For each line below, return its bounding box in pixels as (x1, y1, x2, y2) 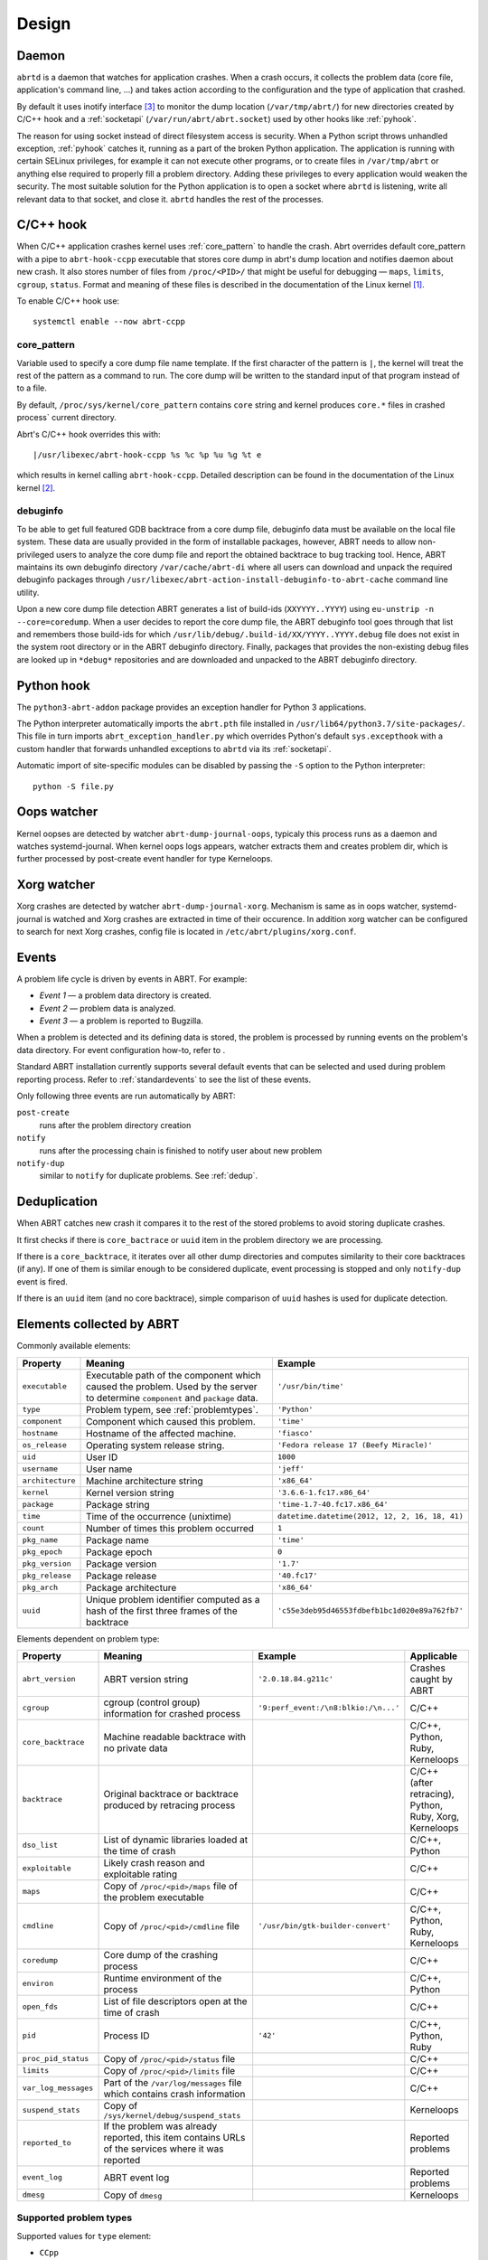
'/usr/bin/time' (277, 1381, 344, 1391)
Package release (86, 1569, 157, 1582)
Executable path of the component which (86, 1369, 261, 1381)
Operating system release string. (86, 1438, 225, 1451)
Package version (86, 1558, 157, 1570)
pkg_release (22, 1571, 71, 1581)
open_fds (22, 2002, 59, 2011)
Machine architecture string (86, 1474, 203, 1487)
